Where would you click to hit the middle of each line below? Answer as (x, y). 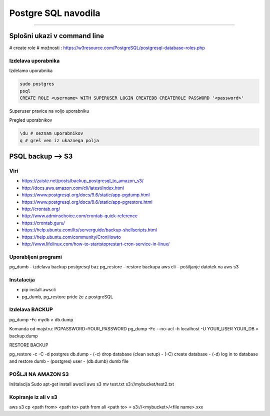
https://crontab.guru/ (43, 223)
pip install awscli (39, 290)
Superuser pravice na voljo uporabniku (49, 111)
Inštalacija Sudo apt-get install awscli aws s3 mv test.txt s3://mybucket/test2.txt (92, 384)
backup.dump (23, 336)
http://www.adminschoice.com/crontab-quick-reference (79, 216)
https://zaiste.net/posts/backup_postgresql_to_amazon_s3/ (82, 181)
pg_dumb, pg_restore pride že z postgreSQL (67, 297)
